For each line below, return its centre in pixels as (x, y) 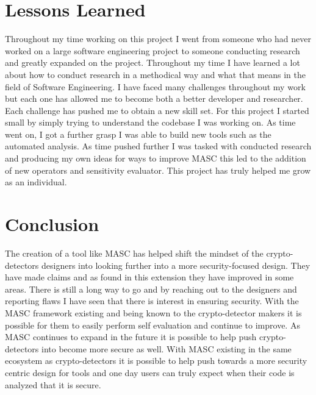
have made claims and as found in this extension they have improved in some (149, 277)
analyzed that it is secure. (53, 384)
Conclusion (52, 224)
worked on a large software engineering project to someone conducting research (153, 50)
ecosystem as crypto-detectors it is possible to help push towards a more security (156, 361)
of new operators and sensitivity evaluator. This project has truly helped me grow (158, 170)
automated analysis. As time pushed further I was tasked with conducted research (158, 146)
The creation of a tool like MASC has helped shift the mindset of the (134, 253)
